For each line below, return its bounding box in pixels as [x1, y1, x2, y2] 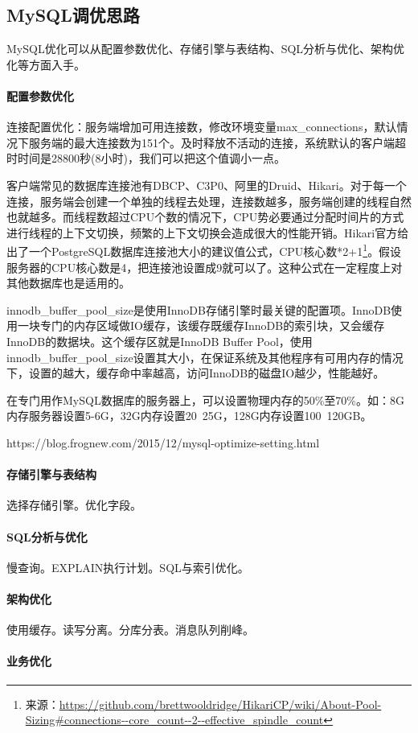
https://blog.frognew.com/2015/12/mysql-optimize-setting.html [6, 434, 320, 451]
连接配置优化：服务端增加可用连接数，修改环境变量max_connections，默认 [6, 118, 397, 135]
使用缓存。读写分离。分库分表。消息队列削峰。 [6, 621, 254, 638]
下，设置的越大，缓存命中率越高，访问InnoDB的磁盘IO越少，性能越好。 [6, 364, 385, 381]
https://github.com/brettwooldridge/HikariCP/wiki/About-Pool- [59, 695, 382, 712]
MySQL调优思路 [6, 2, 140, 27]
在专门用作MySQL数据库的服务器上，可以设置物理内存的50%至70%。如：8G [6, 391, 404, 408]
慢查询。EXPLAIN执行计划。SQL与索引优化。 [6, 558, 249, 575]
